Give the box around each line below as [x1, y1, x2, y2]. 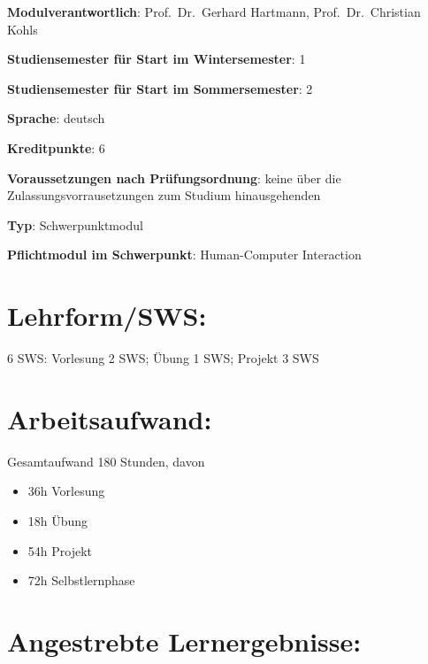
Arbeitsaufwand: [7, 400, 212, 436]
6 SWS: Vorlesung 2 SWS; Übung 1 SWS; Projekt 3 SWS [7, 349, 319, 367]
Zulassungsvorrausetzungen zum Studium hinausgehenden [7, 186, 321, 205]
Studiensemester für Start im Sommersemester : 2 [7, 79, 313, 97]
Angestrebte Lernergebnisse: [7, 622, 362, 659]
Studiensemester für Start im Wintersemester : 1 [7, 50, 306, 68]
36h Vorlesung [27, 482, 105, 500]
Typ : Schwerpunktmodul [7, 215, 143, 234]
